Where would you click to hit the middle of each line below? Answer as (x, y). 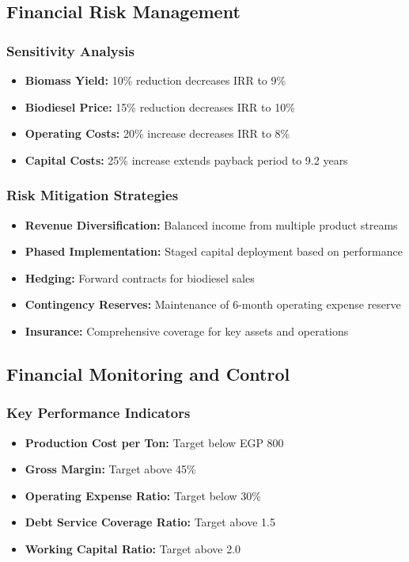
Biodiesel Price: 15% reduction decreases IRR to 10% (160, 106)
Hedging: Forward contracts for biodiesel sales (140, 277)
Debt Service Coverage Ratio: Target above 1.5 (150, 522)
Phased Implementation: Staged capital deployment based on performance (214, 251)
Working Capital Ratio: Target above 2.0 (133, 548)
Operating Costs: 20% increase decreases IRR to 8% (157, 133)
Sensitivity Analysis (70, 50)
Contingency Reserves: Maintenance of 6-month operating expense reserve (213, 304)
